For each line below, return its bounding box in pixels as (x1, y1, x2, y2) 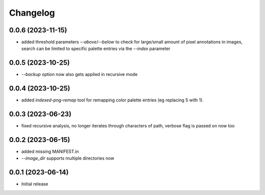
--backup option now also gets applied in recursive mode (21, 72, 138, 77)
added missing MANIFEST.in (21, 148, 79, 154)
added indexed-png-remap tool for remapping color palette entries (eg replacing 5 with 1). (21, 97, 204, 103)
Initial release (21, 181, 49, 187)
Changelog (9, 7, 55, 18)
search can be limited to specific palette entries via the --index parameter (21, 46, 171, 51)
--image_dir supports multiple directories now (21, 155, 115, 161)
